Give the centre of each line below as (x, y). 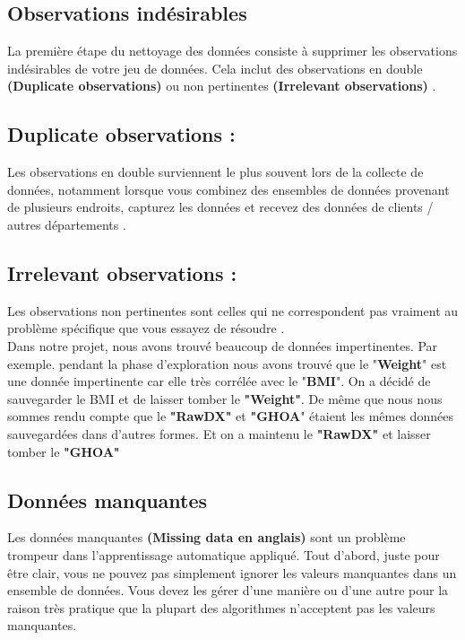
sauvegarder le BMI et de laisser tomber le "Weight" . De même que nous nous (225, 398)
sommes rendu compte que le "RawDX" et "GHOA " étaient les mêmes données (230, 416)
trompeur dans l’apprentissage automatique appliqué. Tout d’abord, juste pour (224, 554)
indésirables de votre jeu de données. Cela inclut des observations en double (215, 68)
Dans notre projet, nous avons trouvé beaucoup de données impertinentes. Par (223, 345)
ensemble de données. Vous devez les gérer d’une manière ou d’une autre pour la (228, 590)
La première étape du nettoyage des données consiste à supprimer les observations (232, 51)
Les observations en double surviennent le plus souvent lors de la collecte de (215, 172)
